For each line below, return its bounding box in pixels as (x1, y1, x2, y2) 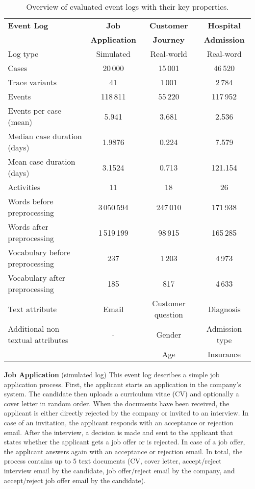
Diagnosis (207, 303, 241, 315)
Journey (153, 34, 185, 45)
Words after (8, 221, 49, 232)
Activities (8, 181, 41, 193)
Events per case (8, 105, 61, 116)
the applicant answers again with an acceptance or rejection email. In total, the (4, 446, 243, 456)
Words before (8, 196, 53, 207)
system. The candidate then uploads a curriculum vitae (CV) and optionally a (4, 389, 239, 399)
